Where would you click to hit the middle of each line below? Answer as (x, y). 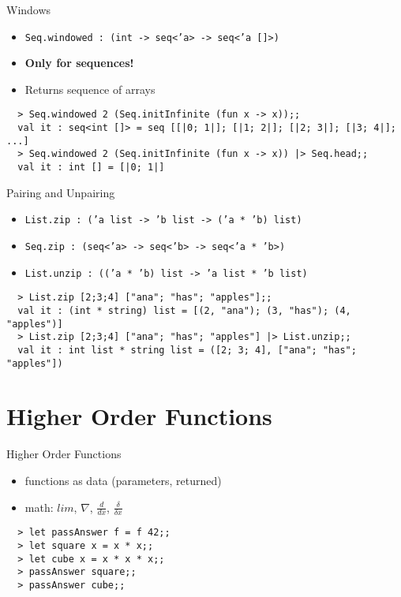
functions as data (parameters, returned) (123, 480)
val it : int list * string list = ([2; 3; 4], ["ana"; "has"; (187, 350)
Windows (29, 9)
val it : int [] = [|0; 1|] (91, 168)
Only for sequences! (79, 63)
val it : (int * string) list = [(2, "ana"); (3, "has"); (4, (184, 310)
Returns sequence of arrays (90, 89)
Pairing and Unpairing (61, 192)
